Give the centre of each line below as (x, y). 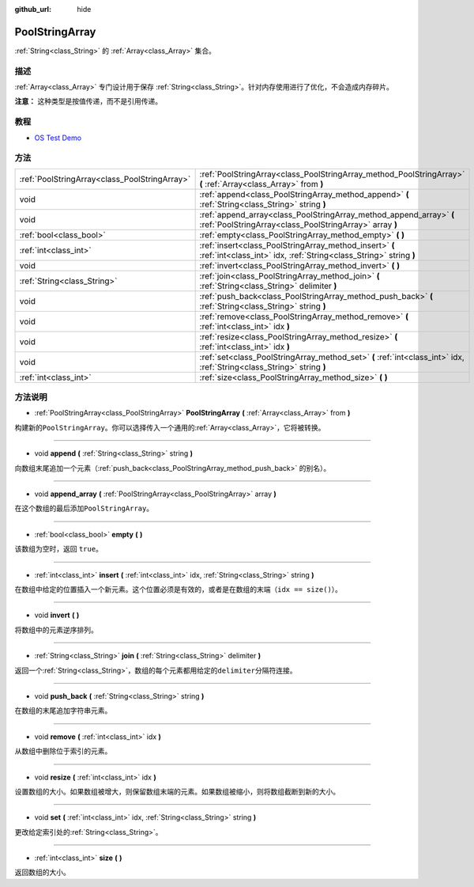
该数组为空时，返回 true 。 (58, 549)
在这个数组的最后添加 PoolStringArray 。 (84, 508)
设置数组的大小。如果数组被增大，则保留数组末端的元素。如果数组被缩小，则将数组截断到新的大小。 (177, 791)
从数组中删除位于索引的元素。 (63, 751)
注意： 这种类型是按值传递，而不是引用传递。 (88, 101)
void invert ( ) (57, 615)
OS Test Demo (58, 138)
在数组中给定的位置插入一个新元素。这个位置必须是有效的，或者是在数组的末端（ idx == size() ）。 (179, 589)
